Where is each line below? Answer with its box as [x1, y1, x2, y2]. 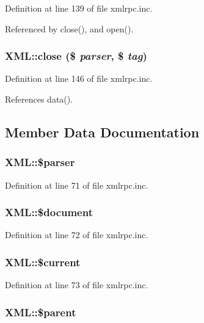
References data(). [5, 93, 73, 105]
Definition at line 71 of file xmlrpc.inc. [5, 178, 148, 191]
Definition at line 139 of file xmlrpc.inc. [5, 2, 153, 14]
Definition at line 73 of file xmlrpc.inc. [5, 278, 148, 291]
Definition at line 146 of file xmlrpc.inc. [5, 72, 153, 85]
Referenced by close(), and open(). [5, 22, 134, 35]
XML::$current [5, 254, 81, 269]
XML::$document [5, 205, 93, 220]
